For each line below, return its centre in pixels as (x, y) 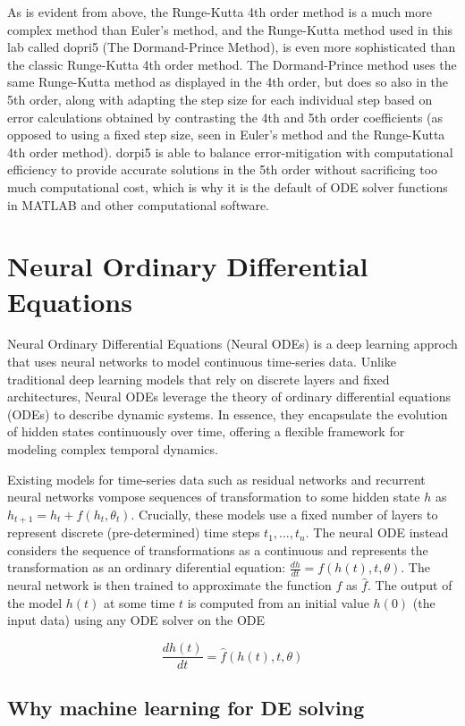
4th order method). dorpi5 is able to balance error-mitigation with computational (230, 152)
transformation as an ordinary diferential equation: (147, 567)
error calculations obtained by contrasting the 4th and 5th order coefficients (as (225, 117)
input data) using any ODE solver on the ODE (136, 620)
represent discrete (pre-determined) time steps (134, 532)
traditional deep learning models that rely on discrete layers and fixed (199, 379)
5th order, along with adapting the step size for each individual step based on (220, 99)
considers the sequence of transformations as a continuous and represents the (218, 549)
